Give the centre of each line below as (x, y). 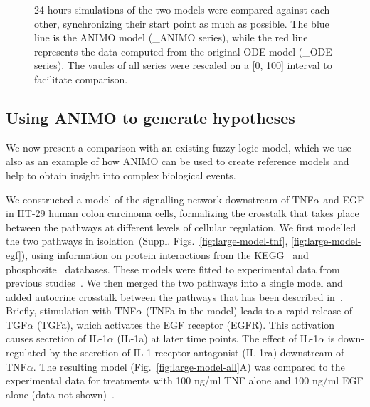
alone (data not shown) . (60, 394)
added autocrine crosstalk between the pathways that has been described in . (174, 296)
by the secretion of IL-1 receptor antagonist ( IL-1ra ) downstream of (197, 353)
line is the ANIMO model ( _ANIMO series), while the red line (171, 37)
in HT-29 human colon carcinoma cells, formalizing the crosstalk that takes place (183, 213)
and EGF (344, 199)
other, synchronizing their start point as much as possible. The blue (182, 23)
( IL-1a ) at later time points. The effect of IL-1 (218, 338)
